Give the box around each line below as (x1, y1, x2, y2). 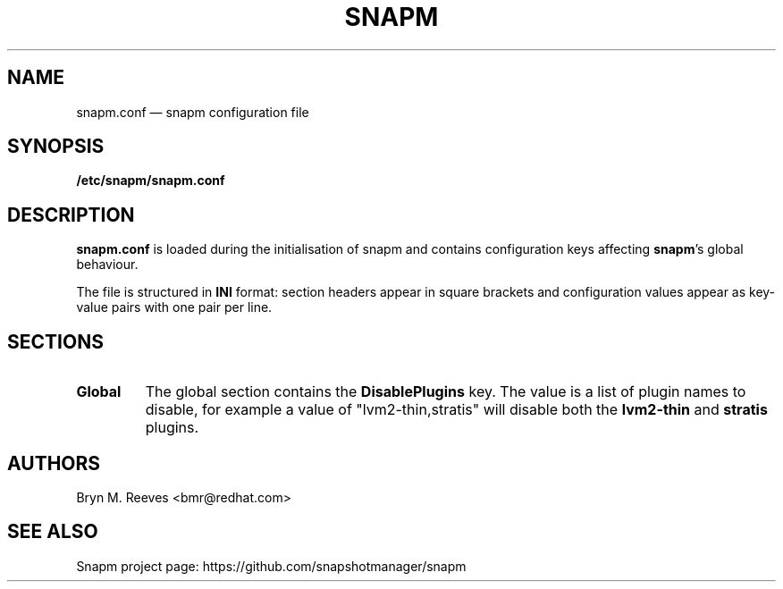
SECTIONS (7, 330, 104, 353)
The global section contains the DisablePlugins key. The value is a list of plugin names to (145, 383, 746, 401)
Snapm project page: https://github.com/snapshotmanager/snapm (76, 558, 467, 574)
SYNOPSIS (7, 135, 105, 158)
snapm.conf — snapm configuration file (76, 104, 309, 120)
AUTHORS (7, 451, 101, 475)
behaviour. (76, 257, 139, 273)
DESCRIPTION (7, 203, 135, 226)
